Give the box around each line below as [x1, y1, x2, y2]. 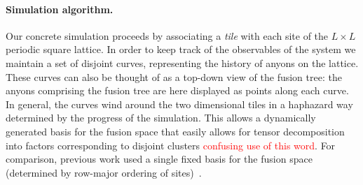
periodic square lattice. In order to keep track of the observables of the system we [6, 42, 356, 57]
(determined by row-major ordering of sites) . [6, 165, 202, 179]
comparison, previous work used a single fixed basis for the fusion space [6, 151, 313, 166]
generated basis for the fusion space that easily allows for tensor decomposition [6, 124, 345, 138]
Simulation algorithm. [6, 1, 114, 16]
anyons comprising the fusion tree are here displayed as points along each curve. [6, 83, 349, 98]
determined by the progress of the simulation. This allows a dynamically [6, 110, 316, 125]
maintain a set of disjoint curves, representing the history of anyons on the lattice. [6, 55, 359, 70]
